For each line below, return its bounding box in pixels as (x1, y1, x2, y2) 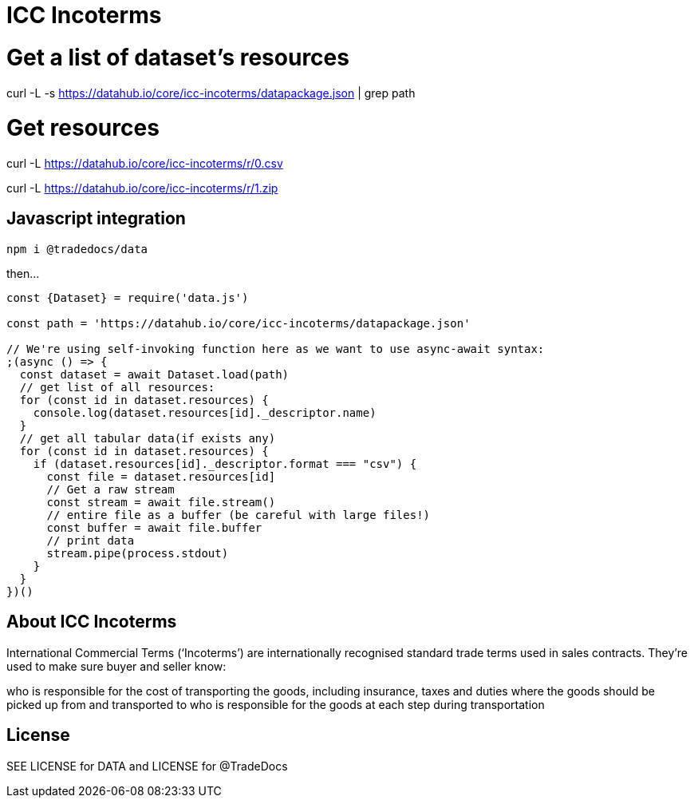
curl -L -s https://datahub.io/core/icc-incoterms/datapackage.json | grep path (6, 85, 416, 100)
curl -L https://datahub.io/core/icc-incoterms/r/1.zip (6, 181, 278, 195)
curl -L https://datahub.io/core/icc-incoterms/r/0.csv (6, 156, 283, 170)
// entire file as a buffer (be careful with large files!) (46, 508, 431, 521)
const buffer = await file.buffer (46, 521, 262, 534)
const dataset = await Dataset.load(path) (19, 367, 290, 381)
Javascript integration (6, 208, 186, 229)
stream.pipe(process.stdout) (46, 546, 229, 560)
